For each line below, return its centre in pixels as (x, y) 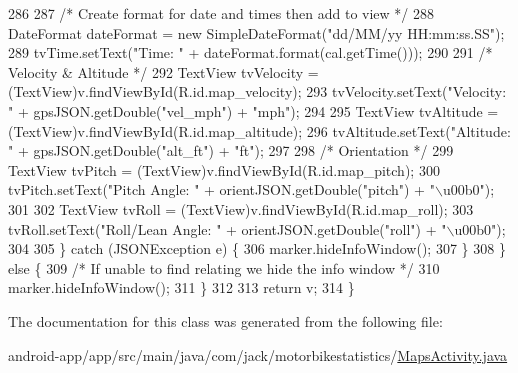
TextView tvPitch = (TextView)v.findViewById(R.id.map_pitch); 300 (224, 169)
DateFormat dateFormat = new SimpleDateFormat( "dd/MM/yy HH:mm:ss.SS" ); (256, 32)
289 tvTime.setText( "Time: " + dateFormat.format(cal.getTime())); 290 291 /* (250, 52)
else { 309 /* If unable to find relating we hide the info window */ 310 (224, 267)
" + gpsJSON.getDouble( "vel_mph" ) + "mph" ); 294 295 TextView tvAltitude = (253, 110)
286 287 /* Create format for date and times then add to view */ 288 (221, 13)
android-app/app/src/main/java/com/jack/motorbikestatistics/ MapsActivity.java (258, 354)
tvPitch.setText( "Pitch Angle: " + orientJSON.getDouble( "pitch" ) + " (221, 189)
